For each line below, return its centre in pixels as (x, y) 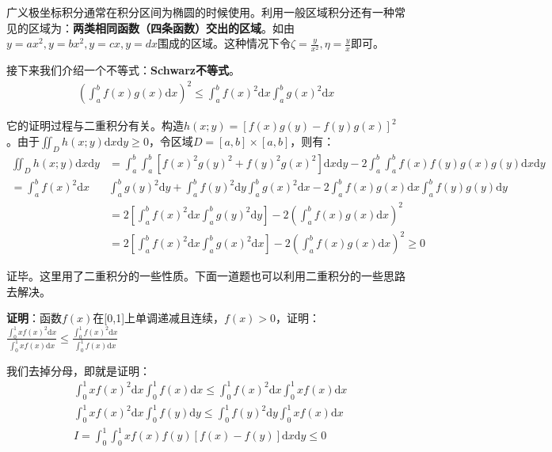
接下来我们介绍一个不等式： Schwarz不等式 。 (123, 70)
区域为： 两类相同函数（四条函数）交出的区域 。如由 (161, 27)
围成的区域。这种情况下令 (225, 43)
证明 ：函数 (34, 318)
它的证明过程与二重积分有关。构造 (95, 125)
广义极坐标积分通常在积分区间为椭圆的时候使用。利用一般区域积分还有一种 (200, 12)
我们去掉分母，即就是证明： (78, 370)
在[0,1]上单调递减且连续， (159, 318)
